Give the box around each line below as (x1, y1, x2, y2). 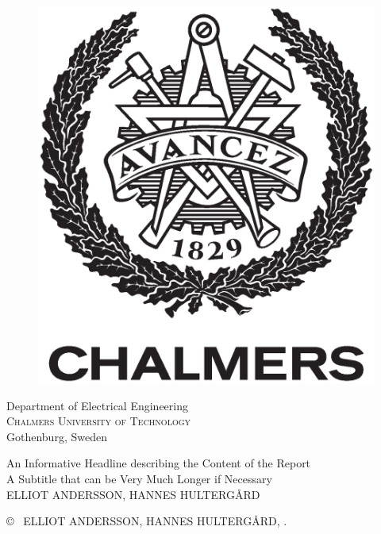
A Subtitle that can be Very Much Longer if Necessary (6, 470, 272, 486)
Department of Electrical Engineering (6, 397, 188, 413)
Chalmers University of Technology (6, 413, 191, 429)
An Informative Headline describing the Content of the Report (6, 455, 311, 471)
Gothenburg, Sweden (6, 428, 107, 444)
